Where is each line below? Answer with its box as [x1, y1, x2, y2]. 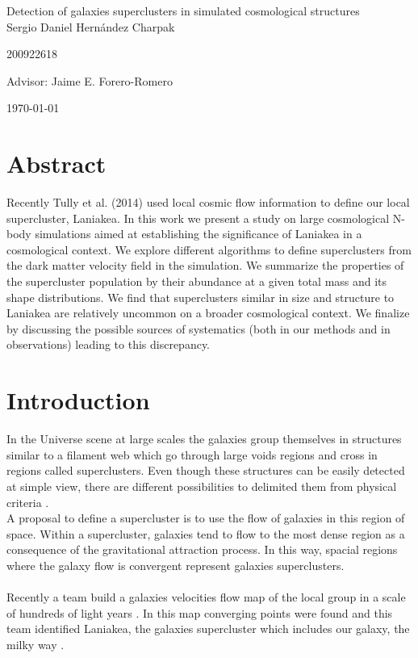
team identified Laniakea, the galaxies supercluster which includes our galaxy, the [6, 620, 410, 637]
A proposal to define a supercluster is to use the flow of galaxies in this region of [6, 509, 405, 526]
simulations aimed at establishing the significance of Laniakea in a [35, 225, 362, 242]
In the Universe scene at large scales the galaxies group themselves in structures [6, 430, 402, 447]
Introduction [6, 383, 150, 417]
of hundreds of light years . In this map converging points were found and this [6, 604, 393, 621]
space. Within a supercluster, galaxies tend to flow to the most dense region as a [6, 525, 405, 542]
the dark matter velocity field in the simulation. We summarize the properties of [6, 257, 404, 274]
